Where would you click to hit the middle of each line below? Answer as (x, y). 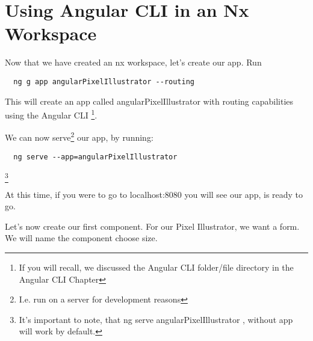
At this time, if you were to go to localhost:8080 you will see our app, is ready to (154, 194)
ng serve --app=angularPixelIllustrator (95, 157)
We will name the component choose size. (81, 238)
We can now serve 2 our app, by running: (79, 137)
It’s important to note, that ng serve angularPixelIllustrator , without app (156, 319)
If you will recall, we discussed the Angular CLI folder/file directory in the (156, 267)
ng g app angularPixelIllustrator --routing (104, 81)
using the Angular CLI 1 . (51, 114)
